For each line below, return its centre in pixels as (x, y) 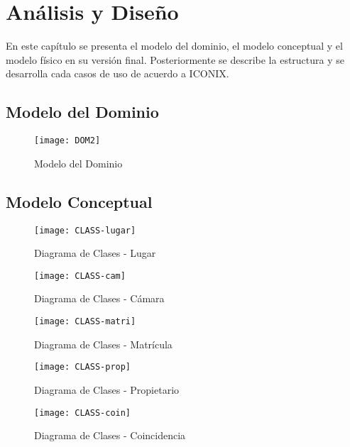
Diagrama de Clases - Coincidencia (110, 435)
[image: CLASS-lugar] (85, 230)
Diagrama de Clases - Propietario (107, 389)
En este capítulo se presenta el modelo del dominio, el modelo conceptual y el (174, 46)
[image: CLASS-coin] (83, 413)
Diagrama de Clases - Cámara (99, 298)
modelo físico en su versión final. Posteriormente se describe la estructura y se (175, 59)
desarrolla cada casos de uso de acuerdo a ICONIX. (117, 73)
